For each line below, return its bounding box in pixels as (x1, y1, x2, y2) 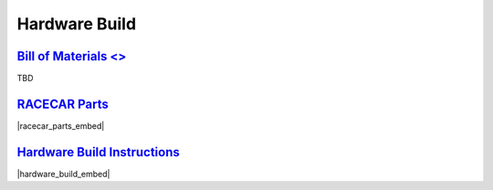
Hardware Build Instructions (16, 144, 180, 160)
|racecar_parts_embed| (16, 120, 105, 132)
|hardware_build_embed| (16, 168, 110, 179)
